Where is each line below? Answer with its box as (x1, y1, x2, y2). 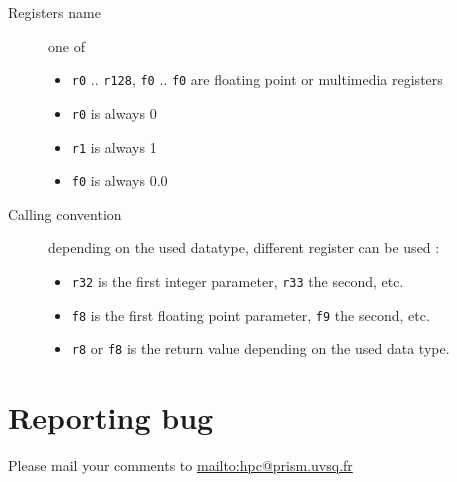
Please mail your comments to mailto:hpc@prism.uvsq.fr (8, 455, 353, 476)
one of (48, 35, 85, 56)
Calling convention (8, 203, 122, 224)
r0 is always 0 (71, 102, 157, 123)
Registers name (8, 2, 101, 22)
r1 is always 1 (71, 136, 157, 157)
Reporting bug (8, 397, 214, 438)
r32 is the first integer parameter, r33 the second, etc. (71, 271, 404, 291)
